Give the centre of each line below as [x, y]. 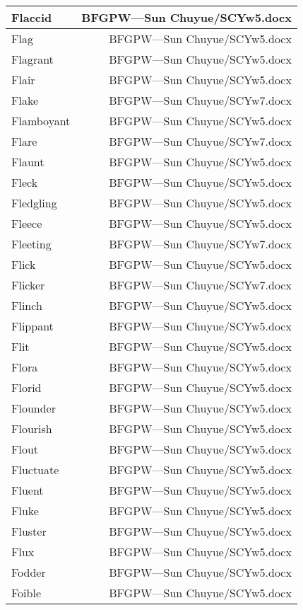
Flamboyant [41, 121]
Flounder [34, 408]
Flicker [28, 285]
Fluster [29, 531]
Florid [26, 387]
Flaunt [28, 162]
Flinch [27, 305]
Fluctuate [35, 470]
